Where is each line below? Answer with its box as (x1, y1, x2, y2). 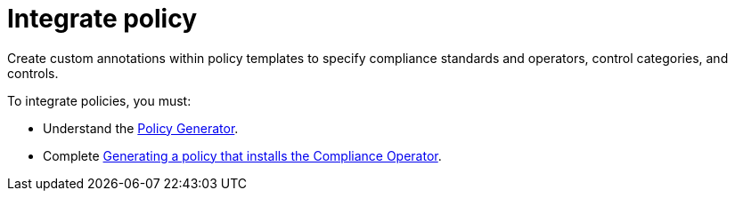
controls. (7, 65, 59, 81)
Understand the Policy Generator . (43, 120, 239, 136)
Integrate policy (7, 4, 198, 34)
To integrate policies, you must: (7, 92, 192, 108)
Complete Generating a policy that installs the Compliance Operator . (43, 147, 442, 163)
